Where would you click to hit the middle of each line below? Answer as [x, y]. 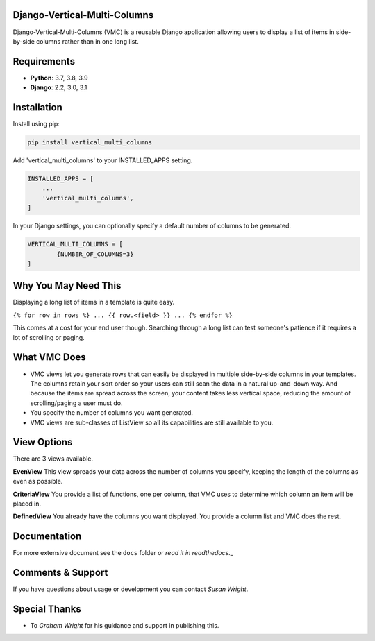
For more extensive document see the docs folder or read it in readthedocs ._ [123, 553]
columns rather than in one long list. [87, 41]
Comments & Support [60, 573]
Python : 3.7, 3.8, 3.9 [59, 78]
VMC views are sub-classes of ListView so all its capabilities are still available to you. [152, 422]
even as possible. [38, 481]
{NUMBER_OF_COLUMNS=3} [95, 254]
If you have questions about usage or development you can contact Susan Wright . [131, 589]
